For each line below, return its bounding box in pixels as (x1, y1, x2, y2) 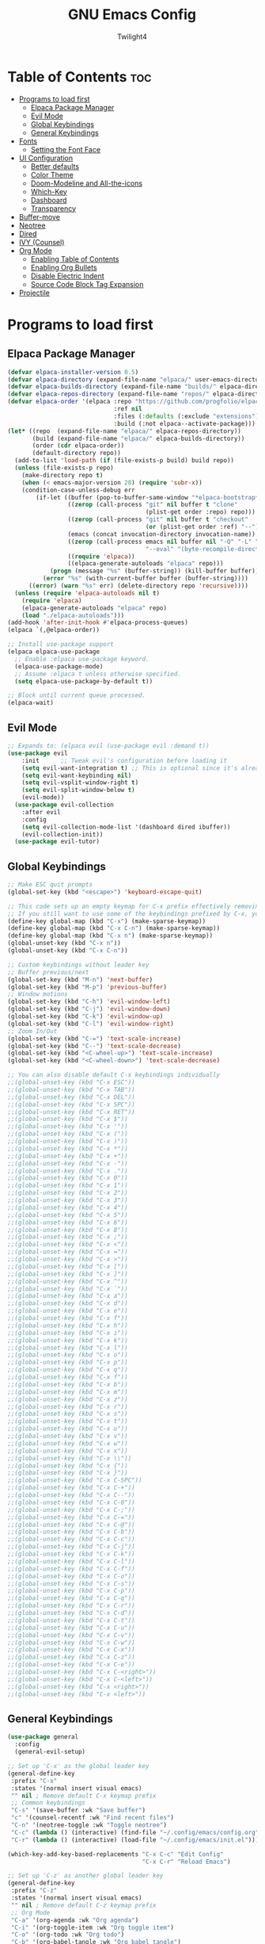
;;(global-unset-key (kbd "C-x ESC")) (7, 1078, 135, 1087)
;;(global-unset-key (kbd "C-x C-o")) (7, 1572, 135, 1580)
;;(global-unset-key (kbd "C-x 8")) (7, 1226, 128, 1234)
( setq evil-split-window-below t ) (21, 786, 135, 794)
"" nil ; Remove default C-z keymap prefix (10, 1901, 157, 1909)
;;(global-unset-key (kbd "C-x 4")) (7, 1204, 128, 1211)
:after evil (21, 808, 61, 816)
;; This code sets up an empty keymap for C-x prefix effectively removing (7, 902, 263, 910)
